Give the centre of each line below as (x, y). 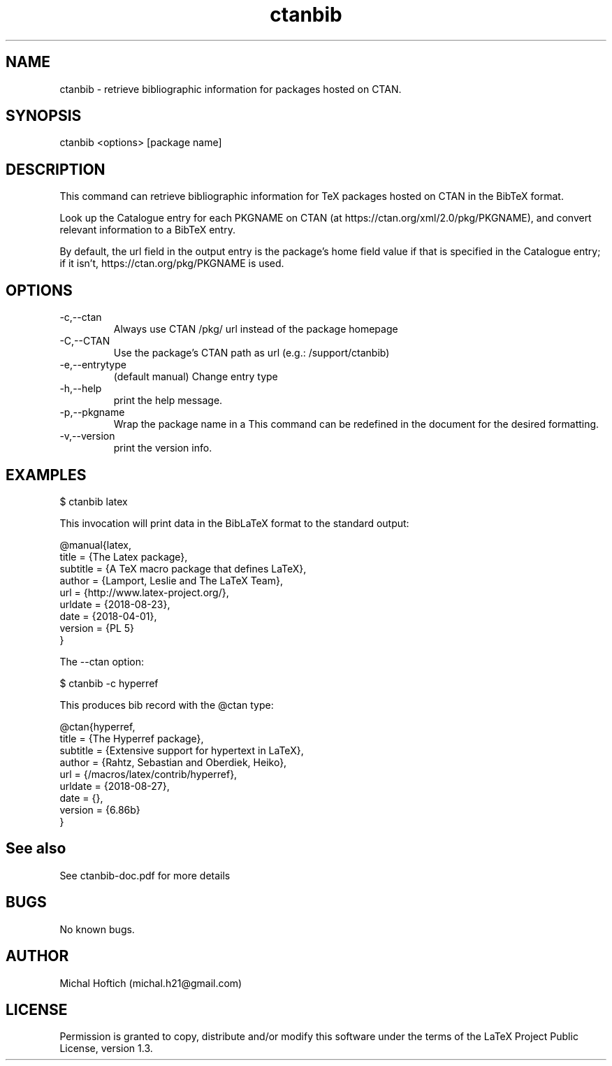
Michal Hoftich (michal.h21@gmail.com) (151, 983)
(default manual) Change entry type (196, 377)
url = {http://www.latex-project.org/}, (144, 592)
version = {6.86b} (100, 809)
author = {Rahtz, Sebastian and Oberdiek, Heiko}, (173, 762)
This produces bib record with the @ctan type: (167, 705)
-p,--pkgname (92, 412)
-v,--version (87, 436)
